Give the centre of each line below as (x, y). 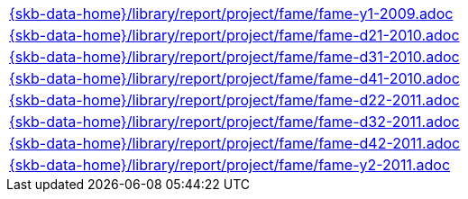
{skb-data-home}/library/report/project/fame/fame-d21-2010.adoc (234, 35)
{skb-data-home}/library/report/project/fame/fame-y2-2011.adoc (230, 165)
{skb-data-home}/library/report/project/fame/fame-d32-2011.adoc (234, 122)
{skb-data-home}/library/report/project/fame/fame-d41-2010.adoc (234, 78)
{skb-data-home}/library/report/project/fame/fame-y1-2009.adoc (231, 14)
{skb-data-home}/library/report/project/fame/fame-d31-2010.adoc (234, 57)
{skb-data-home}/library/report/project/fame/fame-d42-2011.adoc (235, 143)
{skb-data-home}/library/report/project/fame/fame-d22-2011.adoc (234, 100)
